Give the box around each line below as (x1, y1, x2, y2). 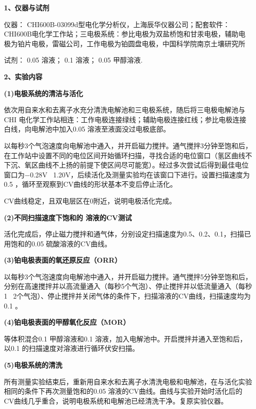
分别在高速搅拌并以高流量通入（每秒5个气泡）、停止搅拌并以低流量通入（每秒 (4, 281, 252, 291)
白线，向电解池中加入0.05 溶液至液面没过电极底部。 (4, 124, 170, 134)
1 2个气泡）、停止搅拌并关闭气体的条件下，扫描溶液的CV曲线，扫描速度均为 (4, 291, 251, 301)
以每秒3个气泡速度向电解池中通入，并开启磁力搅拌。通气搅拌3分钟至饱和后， (4, 140, 252, 150)
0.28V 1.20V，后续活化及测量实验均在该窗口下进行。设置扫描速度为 (30, 169, 250, 179)
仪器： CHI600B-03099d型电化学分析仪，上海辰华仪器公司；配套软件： (4, 19, 230, 29)
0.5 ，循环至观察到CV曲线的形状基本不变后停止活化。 (4, 179, 177, 189)
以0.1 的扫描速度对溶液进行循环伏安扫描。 (4, 343, 139, 353)
